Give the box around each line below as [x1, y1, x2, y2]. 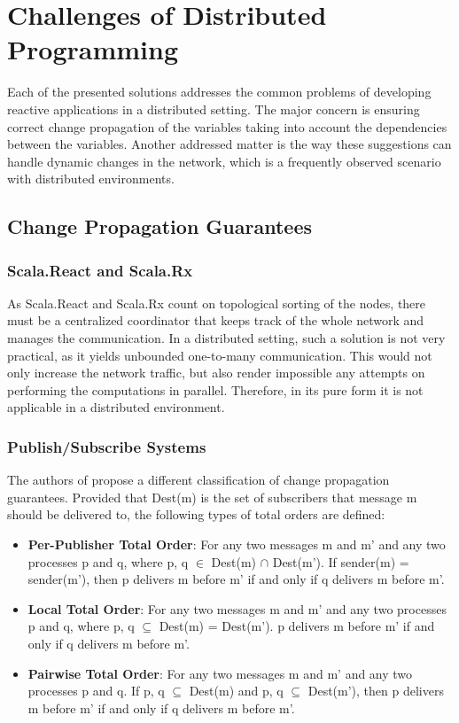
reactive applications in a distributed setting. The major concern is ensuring [7, 99, 420, 118]
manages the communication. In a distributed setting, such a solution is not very [7, 329, 446, 347]
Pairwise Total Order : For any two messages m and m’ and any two [27, 664, 413, 682]
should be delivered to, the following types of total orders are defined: [7, 505, 385, 524]
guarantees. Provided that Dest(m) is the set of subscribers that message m [7, 487, 417, 506]
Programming [7, 31, 178, 67]
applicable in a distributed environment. [7, 398, 225, 416]
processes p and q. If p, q [27, 681, 165, 700]
